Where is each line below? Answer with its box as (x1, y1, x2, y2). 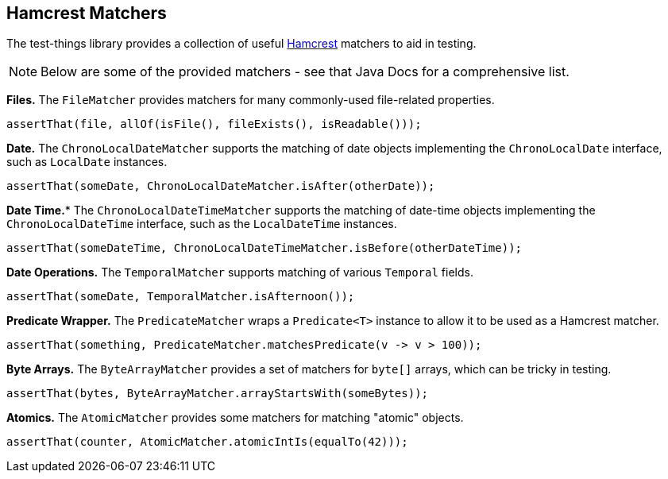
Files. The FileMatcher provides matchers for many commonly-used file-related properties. (6, 93, 495, 107)
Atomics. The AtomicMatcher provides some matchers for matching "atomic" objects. (6, 411, 464, 425)
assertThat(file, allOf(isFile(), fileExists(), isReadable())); (6, 118, 422, 131)
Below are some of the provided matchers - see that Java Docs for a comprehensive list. (41, 64, 570, 80)
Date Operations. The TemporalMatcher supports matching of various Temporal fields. (6, 265, 473, 280)
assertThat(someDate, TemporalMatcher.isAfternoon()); (6, 290, 355, 303)
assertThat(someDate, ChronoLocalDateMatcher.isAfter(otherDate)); (6, 180, 435, 193)
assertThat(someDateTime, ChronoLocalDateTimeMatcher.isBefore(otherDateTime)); (6, 241, 523, 255)
